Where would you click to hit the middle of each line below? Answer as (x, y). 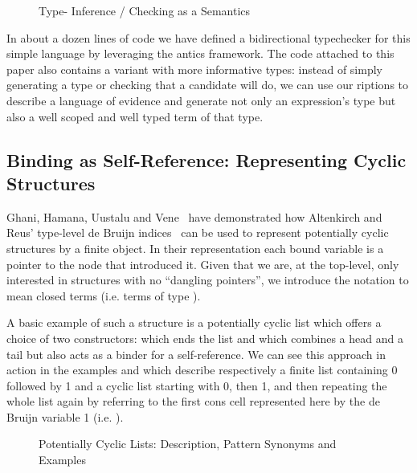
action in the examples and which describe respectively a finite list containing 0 (202, 370)
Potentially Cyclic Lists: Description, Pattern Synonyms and (188, 444)
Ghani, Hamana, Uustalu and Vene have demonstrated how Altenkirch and (194, 216)
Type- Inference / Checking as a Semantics (145, 10)
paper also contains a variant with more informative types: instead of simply (194, 69)
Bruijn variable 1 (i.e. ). (65, 416)
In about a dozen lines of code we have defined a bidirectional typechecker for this (208, 37)
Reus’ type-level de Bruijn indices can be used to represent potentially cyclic (198, 232)
